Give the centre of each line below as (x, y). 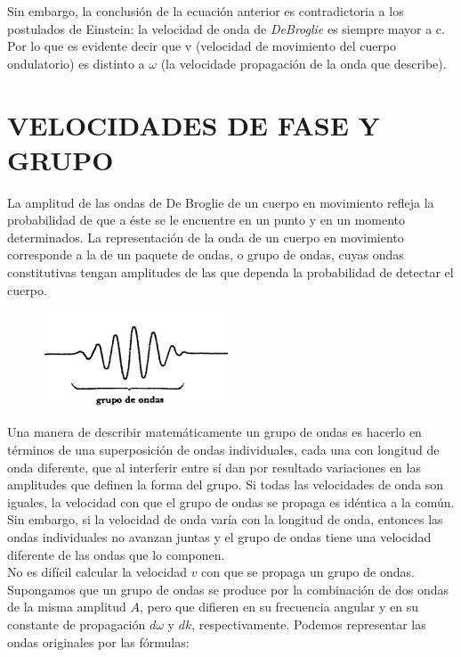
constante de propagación (77, 624)
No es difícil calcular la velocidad (97, 572)
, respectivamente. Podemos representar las (309, 624)
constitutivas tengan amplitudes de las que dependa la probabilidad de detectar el (230, 272)
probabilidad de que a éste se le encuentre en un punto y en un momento (206, 220)
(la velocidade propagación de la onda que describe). (303, 63)
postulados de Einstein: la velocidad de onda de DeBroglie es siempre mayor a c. (226, 28)
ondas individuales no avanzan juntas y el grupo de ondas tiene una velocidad (219, 536)
